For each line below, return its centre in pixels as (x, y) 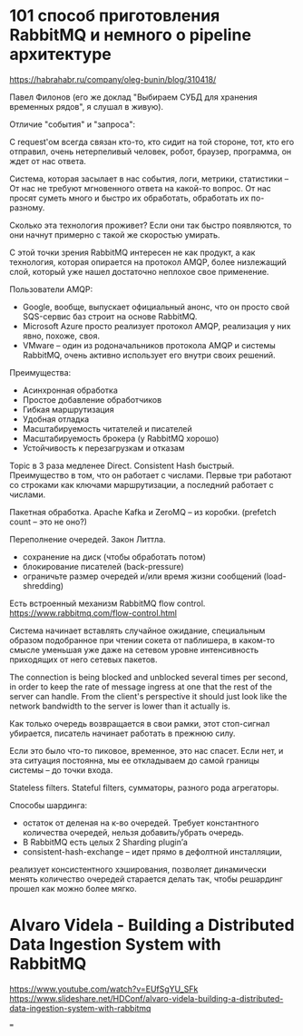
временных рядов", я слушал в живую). (87, 106)
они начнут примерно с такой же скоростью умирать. (115, 235)
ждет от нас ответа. (48, 161)
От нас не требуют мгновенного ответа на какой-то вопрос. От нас (141, 188)
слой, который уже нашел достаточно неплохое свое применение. (139, 271)
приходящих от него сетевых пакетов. (83, 660)
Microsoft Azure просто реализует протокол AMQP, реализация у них (156, 326)
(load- (275, 576)
